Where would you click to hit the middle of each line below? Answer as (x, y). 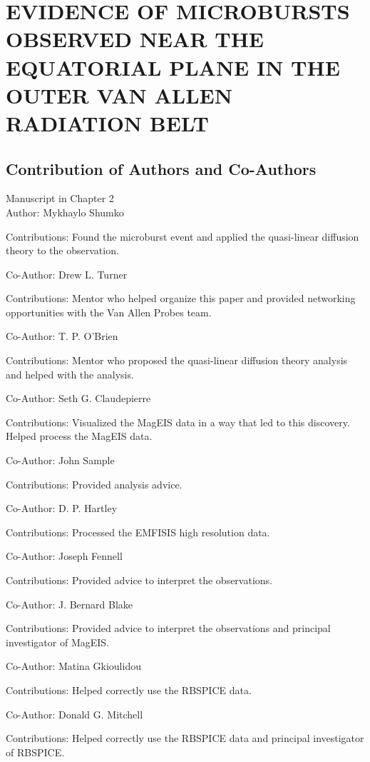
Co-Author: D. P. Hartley (62, 508)
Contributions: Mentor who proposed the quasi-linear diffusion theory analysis (177, 360)
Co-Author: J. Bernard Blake (70, 604)
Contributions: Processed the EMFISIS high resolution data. (138, 532)
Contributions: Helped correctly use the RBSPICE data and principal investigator (185, 738)
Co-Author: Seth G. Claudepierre (78, 398)
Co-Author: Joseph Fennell (64, 556)
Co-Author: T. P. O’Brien (62, 336)
